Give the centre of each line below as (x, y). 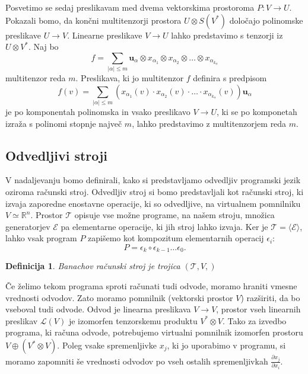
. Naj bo (43, 47)
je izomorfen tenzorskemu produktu (133, 320)
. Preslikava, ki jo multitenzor (130, 78)
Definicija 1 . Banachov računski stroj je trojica (93, 266)
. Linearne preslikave (105, 35)
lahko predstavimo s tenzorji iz (227, 35)
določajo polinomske (266, 20)
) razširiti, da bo (270, 297)
